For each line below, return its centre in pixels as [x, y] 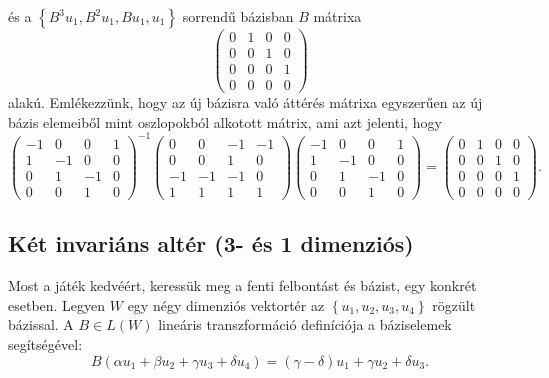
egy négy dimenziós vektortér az [226, 304]
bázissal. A [41, 324]
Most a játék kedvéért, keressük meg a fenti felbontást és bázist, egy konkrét [242, 285]
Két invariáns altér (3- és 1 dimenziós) [211, 243]
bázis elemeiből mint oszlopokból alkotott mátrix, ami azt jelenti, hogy [225, 121]
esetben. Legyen [57, 304]
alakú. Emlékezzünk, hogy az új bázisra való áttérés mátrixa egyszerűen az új [245, 102]
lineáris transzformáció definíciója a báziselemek [305, 324]
